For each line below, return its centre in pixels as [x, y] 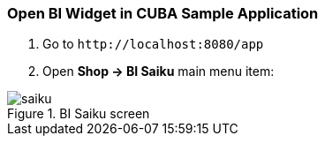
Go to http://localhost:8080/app [153, 44]
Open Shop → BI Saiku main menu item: [159, 71]
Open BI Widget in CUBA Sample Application [163, 13]
